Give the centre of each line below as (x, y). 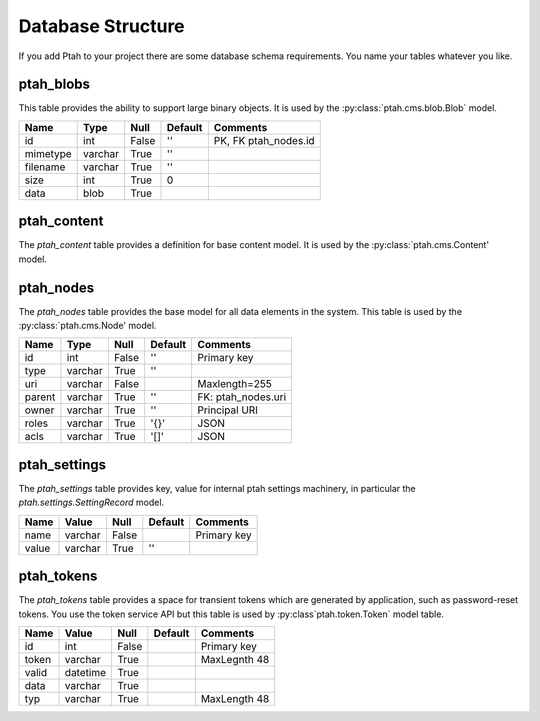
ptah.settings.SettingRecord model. (91, 502)
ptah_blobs (54, 84)
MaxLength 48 (235, 699)
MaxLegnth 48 (235, 660)
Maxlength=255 (234, 384)
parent (40, 397)
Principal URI (228, 410)
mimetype (48, 153)
